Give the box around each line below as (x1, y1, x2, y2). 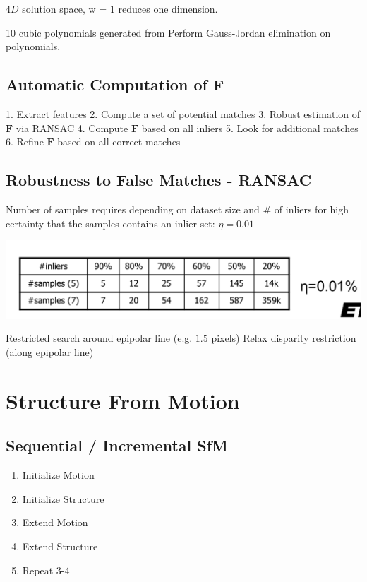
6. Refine (6, 134, 44, 149)
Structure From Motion (6, 386, 240, 415)
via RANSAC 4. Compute (16, 120, 128, 135)
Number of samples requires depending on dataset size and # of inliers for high (6, 201, 349, 216)
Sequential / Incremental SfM (6, 434, 228, 456)
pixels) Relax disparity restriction (211, 331, 356, 345)
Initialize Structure (22, 491, 104, 506)
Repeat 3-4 (22, 562, 70, 577)
